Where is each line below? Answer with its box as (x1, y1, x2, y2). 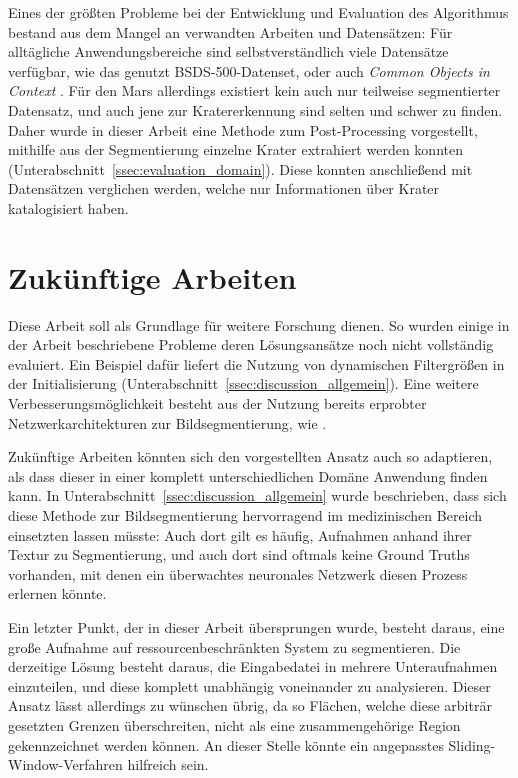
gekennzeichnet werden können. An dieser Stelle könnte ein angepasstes (8, 734, 444, 755)
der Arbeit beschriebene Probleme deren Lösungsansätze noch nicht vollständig (8, 334, 494, 355)
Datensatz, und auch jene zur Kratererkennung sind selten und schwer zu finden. (8, 99, 503, 120)
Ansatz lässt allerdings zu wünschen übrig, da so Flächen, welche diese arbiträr (8, 695, 492, 716)
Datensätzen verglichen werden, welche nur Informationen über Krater (8, 178, 440, 199)
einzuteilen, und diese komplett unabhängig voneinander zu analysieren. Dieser (8, 675, 491, 696)
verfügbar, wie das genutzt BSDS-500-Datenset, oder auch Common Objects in (8, 60, 490, 81)
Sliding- (448, 734, 496, 755)
